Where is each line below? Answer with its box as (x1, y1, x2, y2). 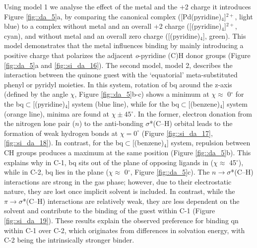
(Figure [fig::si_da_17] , (141, 127, 213, 138)
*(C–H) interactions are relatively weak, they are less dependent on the (22, 195, 240, 206)
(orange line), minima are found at (4, 108, 110, 119)
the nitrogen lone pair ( (4, 118, 75, 128)
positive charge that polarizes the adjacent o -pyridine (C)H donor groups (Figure (4, 50, 251, 60)
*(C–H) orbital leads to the (149, 118, 233, 128)
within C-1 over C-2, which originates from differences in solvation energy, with (4, 225, 245, 235)
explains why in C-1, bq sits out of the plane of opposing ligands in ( (4, 157, 213, 167)
